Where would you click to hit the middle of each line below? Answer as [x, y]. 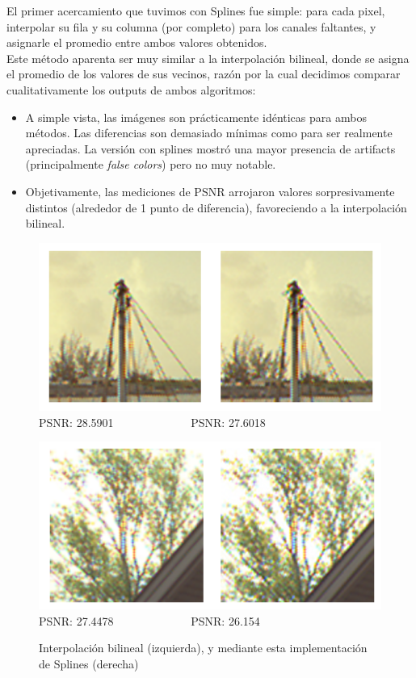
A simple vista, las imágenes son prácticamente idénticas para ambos [196, 117]
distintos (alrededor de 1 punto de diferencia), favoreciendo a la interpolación [216, 207]
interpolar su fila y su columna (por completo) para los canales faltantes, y [191, 26]
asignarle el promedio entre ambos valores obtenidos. [137, 42]
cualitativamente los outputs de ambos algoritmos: [131, 89]
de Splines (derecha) [89, 663]
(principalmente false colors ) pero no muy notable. [151, 164]
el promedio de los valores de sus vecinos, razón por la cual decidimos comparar [204, 74]
